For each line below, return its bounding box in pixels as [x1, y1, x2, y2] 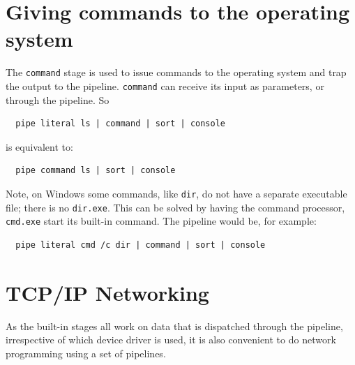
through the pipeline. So [6, 92, 109, 107]
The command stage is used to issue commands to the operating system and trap [6, 65, 347, 80]
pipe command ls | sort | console [15, 165, 176, 176]
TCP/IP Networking [6, 278, 209, 306]
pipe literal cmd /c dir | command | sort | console [15, 239, 266, 250]
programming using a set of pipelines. [6, 345, 166, 360]
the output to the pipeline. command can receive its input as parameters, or [6, 78, 324, 93]
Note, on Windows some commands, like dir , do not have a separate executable [6, 186, 347, 200]
